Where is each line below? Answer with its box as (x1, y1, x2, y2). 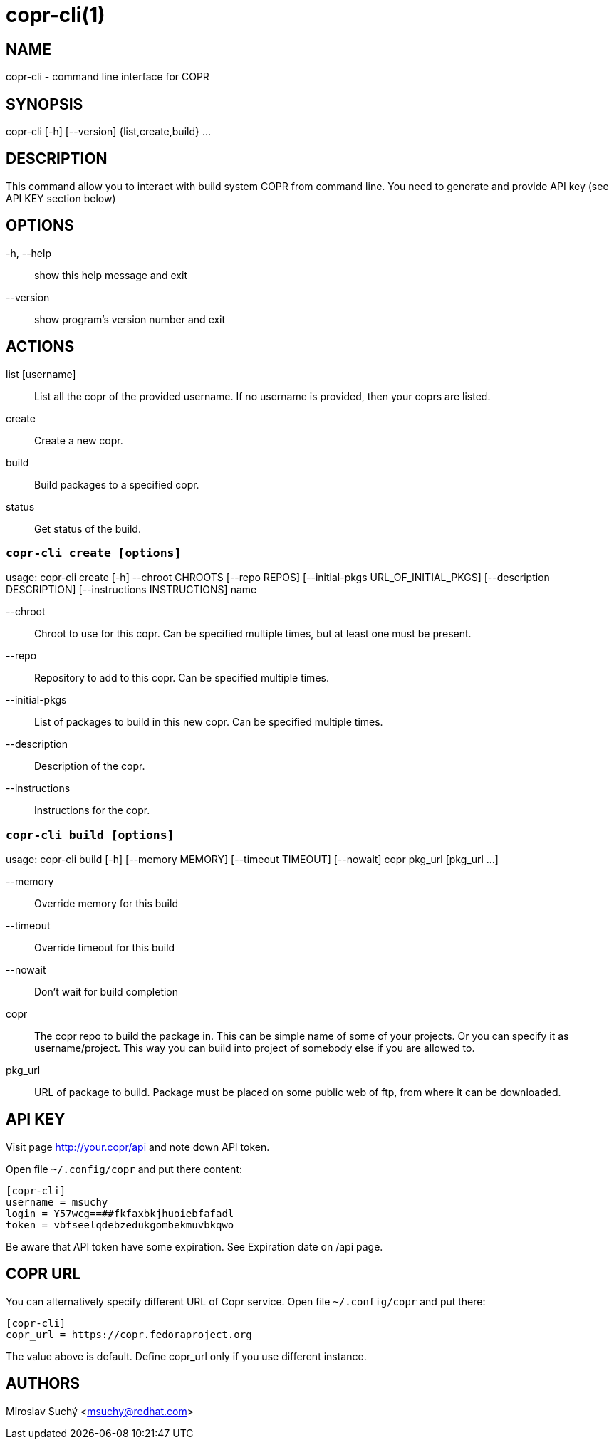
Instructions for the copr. (34, 804, 150, 817)
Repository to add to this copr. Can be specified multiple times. (34, 672, 329, 684)
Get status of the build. (34, 522, 141, 535)
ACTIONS (6, 338, 75, 356)
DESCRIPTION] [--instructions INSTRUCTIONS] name (6, 583, 257, 596)
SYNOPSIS (6, 95, 83, 113)
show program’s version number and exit (34, 313, 226, 325)
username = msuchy (6, 1196, 108, 1208)
